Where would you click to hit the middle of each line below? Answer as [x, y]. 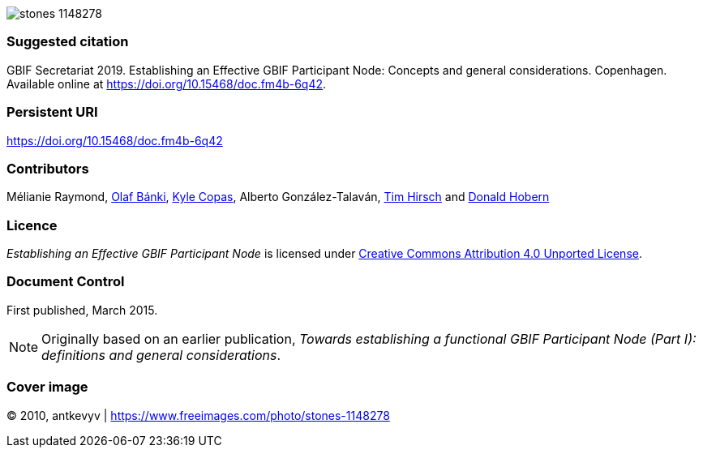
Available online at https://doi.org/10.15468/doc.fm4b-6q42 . [167, 84]
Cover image [47, 387]
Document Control [66, 282]
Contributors [48, 168]
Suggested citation [68, 42]
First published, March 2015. [82, 310]
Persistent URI [52, 112]
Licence [32, 225]
